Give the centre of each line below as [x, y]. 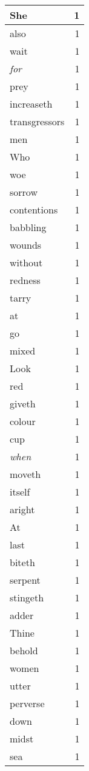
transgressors [37, 121]
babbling [28, 227]
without [26, 262]
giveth [23, 403]
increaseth [31, 104]
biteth [22, 562]
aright [22, 509]
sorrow [24, 192]
